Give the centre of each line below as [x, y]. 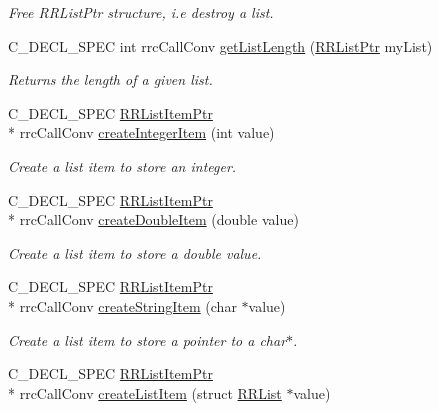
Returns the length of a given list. [110, 79]
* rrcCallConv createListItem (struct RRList [145, 392]
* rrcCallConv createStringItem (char [122, 305]
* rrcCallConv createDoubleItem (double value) [153, 219]
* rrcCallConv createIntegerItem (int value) [141, 132]
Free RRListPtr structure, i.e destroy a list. [141, 12]
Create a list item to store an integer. [122, 165]
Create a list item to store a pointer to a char [147, 339]
